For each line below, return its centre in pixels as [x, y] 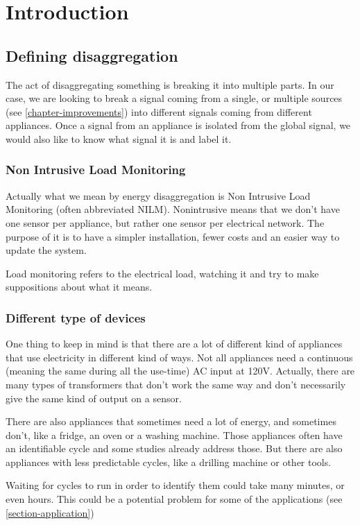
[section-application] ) [50, 512]
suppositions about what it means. [79, 287]
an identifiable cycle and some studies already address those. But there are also [174, 448]
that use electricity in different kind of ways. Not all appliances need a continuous [179, 357]
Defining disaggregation [92, 55]
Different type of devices [76, 317]
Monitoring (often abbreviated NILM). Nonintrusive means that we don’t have [173, 209]
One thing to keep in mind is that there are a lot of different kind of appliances [174, 344]
